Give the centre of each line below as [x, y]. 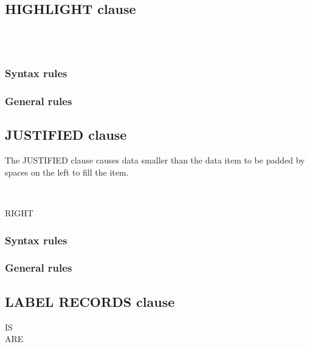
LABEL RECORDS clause [90, 301]
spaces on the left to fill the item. [67, 172]
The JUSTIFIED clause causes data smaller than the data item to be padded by [155, 160]
